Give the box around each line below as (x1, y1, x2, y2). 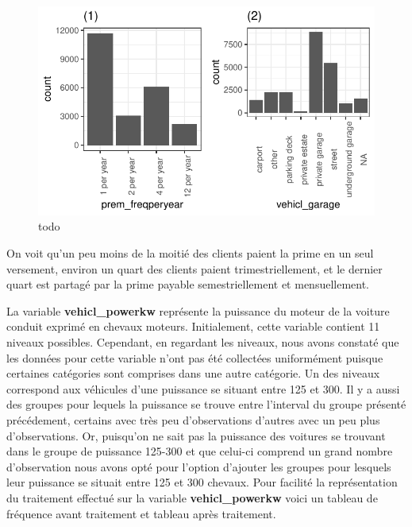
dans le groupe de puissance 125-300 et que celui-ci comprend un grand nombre (6, 443, 393, 459)
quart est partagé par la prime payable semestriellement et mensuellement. (6, 276, 370, 293)
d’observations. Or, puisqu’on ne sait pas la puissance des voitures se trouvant (6, 427, 386, 444)
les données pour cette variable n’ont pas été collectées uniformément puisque (6, 349, 383, 366)
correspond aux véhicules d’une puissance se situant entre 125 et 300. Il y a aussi (6, 380, 400, 397)
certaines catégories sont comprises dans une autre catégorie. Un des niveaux (6, 365, 380, 382)
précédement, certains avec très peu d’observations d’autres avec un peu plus (6, 412, 380, 428)
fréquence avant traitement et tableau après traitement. (6, 505, 276, 521)
